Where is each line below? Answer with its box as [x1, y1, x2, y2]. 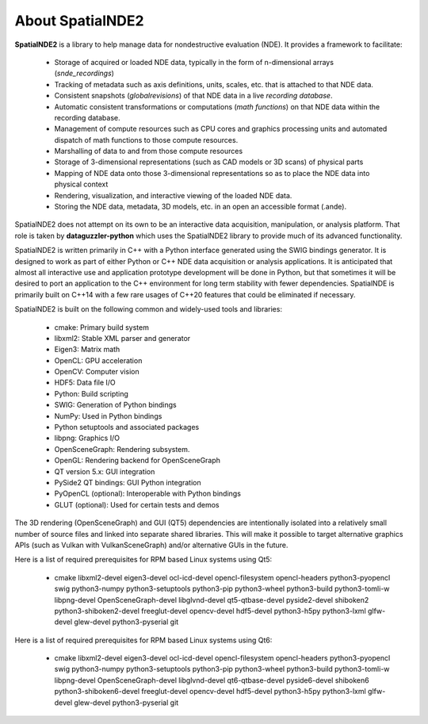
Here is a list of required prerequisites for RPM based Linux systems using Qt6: [14, 635, 273, 645]
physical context [54, 179, 109, 190]
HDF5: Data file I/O [54, 377, 117, 388]
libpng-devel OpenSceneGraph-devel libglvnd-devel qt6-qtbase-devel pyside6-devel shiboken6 [54, 675, 369, 685]
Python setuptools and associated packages [54, 423, 200, 432]
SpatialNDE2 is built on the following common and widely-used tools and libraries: [14, 305, 283, 314]
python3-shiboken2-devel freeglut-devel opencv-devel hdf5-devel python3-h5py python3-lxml [54, 606, 366, 615]
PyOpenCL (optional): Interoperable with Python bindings [54, 488, 242, 499]
